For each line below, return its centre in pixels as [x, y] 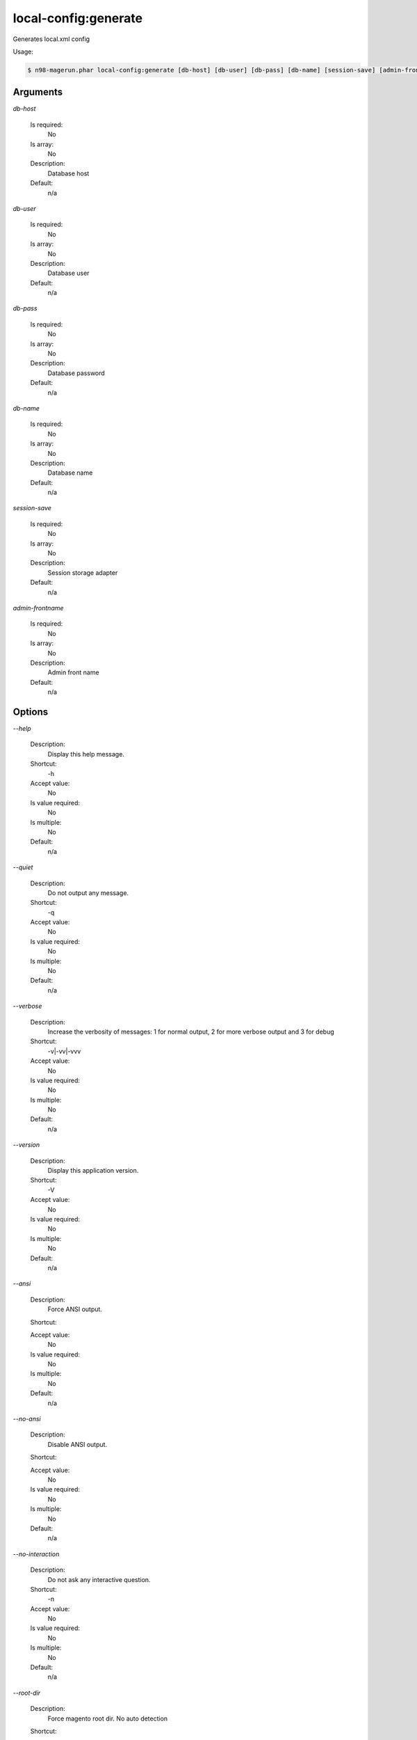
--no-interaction [36, 1554]
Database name [70, 473]
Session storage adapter [83, 572]
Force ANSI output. [75, 1309]
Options [31, 712]
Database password [76, 373]
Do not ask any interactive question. [99, 1579]
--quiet [23, 867]
